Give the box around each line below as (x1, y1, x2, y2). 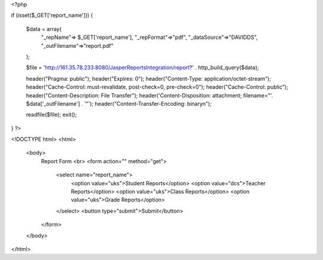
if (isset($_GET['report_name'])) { (11, 12, 93, 19)
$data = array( (26, 25, 62, 32)
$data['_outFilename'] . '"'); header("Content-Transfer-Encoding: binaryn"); (26, 100, 212, 107)
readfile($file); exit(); (26, 111, 77, 118)
